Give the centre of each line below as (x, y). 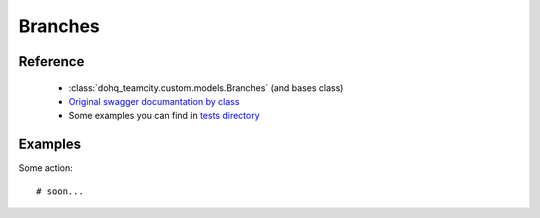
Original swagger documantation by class (154, 101)
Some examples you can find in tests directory (164, 116)
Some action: (46, 168)
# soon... (60, 191)
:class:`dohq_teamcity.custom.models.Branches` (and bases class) (206, 87)
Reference (51, 61)
